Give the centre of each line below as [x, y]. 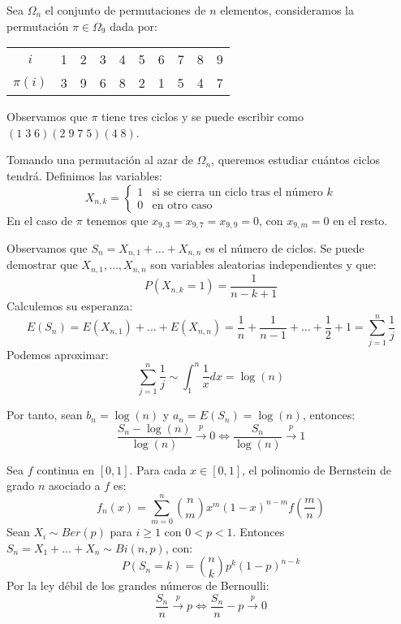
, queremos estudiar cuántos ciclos [296, 160]
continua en [65, 469]
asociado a [75, 485]
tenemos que [117, 220]
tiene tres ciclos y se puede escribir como [203, 117]
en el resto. [360, 220]
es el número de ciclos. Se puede [285, 248]
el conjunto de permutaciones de [125, 10]
